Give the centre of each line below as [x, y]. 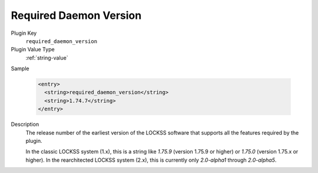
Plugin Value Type [33, 50]
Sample [20, 68]
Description [25, 125]
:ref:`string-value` [47, 58]
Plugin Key [24, 33]
